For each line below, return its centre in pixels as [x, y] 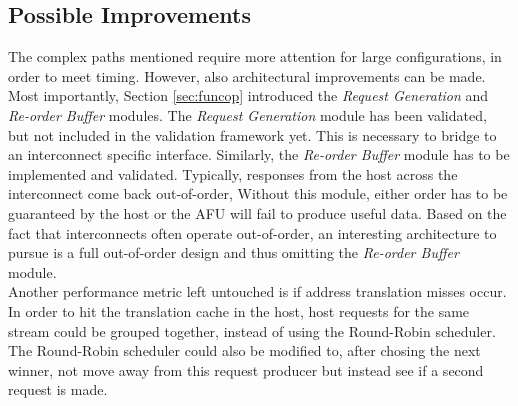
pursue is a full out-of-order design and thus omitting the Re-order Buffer [233, 252]
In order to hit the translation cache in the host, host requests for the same [239, 310]
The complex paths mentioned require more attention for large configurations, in [255, 56]
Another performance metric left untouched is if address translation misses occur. [257, 291]
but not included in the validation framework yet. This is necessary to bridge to [252, 134]
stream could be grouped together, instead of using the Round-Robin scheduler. [252, 330]
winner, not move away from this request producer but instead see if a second [246, 369]
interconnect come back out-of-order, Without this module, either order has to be [258, 193]
